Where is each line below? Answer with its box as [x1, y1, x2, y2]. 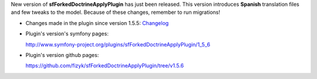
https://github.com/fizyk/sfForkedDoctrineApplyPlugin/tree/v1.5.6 [25, 62, 184, 69]
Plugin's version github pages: [25, 51, 99, 58]
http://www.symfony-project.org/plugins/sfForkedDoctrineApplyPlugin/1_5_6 [25, 41, 211, 48]
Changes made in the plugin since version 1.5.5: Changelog [25, 19, 169, 26]
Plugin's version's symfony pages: [25, 30, 109, 37]
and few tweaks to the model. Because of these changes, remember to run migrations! [11, 9, 220, 16]
